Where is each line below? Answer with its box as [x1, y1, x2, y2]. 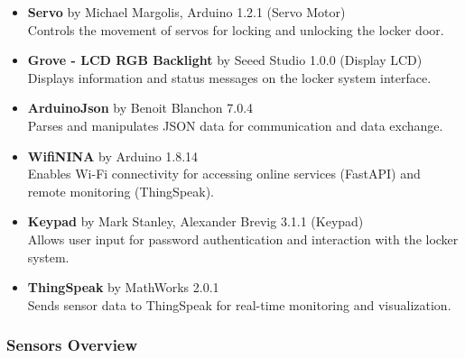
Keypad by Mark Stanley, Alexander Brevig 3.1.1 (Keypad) [27, 212, 364, 231]
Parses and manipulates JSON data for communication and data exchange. [27, 115, 443, 134]
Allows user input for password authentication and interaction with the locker [27, 229, 459, 248]
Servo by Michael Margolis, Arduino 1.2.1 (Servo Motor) [27, 3, 346, 21]
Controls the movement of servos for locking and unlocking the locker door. [27, 20, 444, 39]
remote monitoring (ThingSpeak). [27, 181, 215, 200]
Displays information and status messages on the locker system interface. [27, 68, 432, 87]
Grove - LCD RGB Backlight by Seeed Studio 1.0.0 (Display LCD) [27, 50, 423, 69]
